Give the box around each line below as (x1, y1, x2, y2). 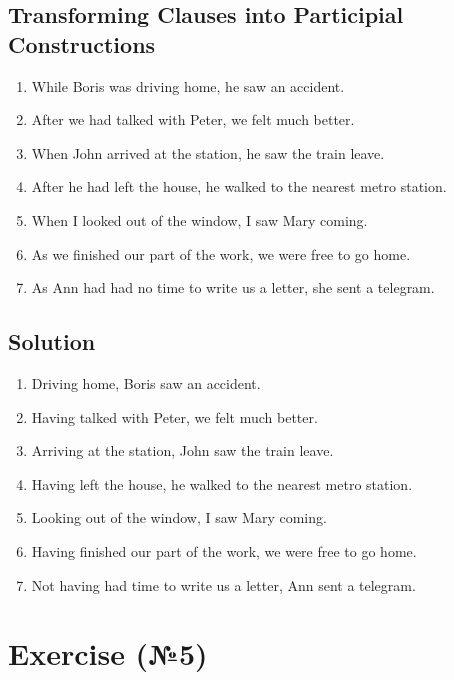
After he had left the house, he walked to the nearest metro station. (31, 176, 447, 197)
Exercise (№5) (8, 633, 208, 674)
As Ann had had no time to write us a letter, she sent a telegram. (31, 277, 435, 298)
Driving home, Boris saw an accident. (31, 372, 261, 393)
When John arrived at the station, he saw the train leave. (31, 142, 385, 163)
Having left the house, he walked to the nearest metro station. (31, 473, 413, 494)
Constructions (8, 28, 156, 59)
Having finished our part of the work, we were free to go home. (31, 540, 417, 561)
